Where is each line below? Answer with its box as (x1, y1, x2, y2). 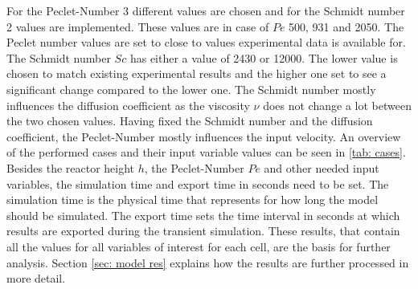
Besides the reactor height (6, 159, 135, 176)
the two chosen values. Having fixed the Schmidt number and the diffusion (6, 112, 373, 129)
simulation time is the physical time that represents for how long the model (6, 191, 379, 208)
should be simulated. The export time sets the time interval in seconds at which (6, 206, 400, 223)
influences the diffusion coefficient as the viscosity (6, 96, 250, 113)
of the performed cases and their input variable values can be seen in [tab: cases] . (6, 144, 406, 161)
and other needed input (264, 159, 379, 176)
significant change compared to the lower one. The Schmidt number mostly (6, 80, 376, 97)
